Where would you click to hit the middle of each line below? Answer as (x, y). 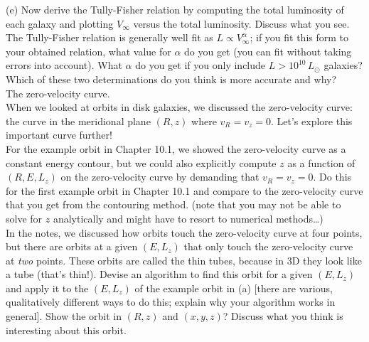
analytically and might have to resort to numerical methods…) (188, 218)
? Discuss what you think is (283, 316)
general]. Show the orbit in (64, 316)
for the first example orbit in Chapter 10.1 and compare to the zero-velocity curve (184, 190)
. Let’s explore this (312, 121)
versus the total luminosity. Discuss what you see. (241, 23)
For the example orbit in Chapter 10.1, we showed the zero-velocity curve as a (176, 148)
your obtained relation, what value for (89, 51)
